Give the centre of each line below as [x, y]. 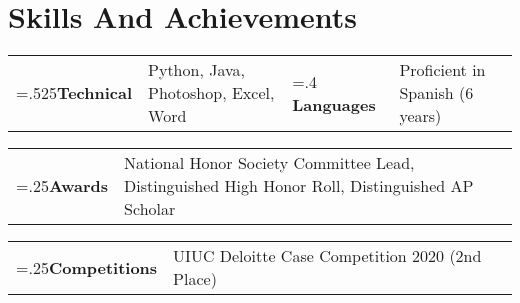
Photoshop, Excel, [211, 93]
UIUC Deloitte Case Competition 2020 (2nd [327, 256]
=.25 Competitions [87, 267]
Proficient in [442, 70]
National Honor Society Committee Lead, [269, 163]
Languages [334, 104]
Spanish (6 [436, 93]
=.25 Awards [62, 186]
